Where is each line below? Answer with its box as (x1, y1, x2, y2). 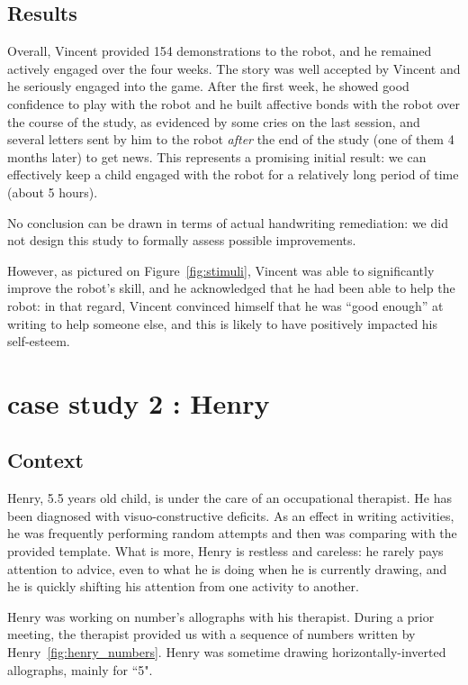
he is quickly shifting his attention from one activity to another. (7, 577, 359, 596)
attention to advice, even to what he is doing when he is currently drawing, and (7, 559, 447, 578)
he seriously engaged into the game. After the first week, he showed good (7, 77, 409, 96)
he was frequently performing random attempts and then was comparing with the (7, 524, 457, 543)
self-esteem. (7, 332, 70, 351)
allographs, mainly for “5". (7, 660, 153, 679)
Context (7, 446, 84, 474)
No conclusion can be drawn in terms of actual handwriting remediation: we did (7, 213, 448, 232)
